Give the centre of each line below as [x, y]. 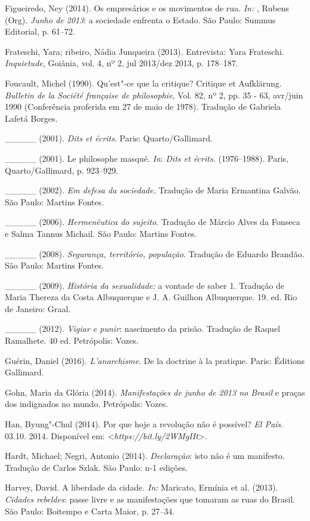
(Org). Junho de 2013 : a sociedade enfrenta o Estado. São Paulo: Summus [140, 19]
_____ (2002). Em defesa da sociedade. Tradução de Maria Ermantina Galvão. [153, 190]
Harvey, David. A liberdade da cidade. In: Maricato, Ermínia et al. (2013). [142, 487]
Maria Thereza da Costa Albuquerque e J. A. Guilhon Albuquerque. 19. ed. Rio [151, 297]
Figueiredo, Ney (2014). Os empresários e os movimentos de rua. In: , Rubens [147, 8]
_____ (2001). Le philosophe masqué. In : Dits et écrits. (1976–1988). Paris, [147, 158]
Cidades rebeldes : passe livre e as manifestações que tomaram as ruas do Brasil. [150, 499]
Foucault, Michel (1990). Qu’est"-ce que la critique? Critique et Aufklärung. [143, 83]
